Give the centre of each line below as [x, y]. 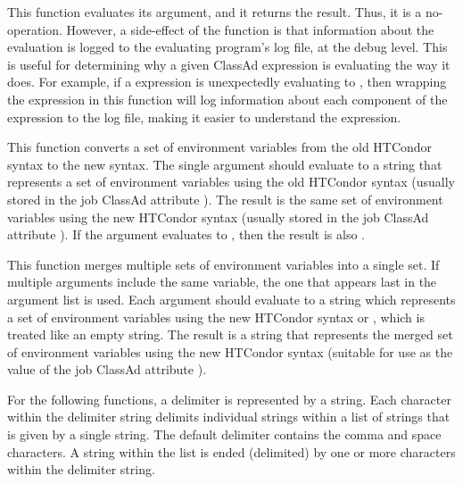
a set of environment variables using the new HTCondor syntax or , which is [216, 317]
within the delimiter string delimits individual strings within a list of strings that [229, 417]
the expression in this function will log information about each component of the [227, 99]
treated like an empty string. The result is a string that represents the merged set [230, 334]
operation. [35, 29]
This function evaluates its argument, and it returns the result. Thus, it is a [215, 12]
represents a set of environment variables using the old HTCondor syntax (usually [231, 182]
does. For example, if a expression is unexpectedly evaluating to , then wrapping [227, 82]
